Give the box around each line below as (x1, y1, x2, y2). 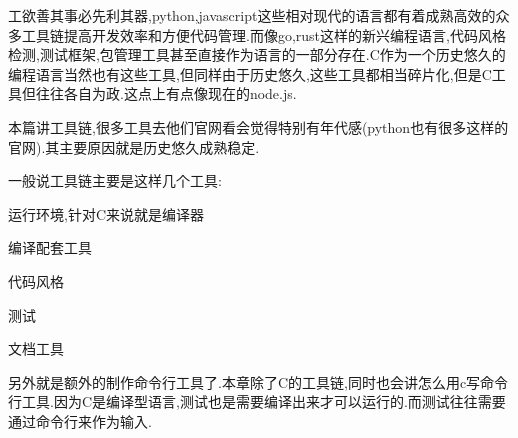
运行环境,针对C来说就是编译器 (8, 203, 204, 224)
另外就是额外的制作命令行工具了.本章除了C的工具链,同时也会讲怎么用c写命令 (8, 371, 509, 392)
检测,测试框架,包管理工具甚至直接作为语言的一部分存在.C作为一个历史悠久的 (8, 44, 506, 65)
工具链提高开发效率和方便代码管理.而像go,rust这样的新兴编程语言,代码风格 (21, 24, 506, 45)
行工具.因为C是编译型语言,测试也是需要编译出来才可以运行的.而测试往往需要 (8, 391, 506, 412)
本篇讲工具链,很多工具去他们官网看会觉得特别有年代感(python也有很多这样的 (8, 116, 509, 137)
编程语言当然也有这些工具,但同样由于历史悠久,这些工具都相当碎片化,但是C (8, 63, 492, 84)
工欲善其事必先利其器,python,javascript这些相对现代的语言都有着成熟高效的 (8, 5, 496, 25)
